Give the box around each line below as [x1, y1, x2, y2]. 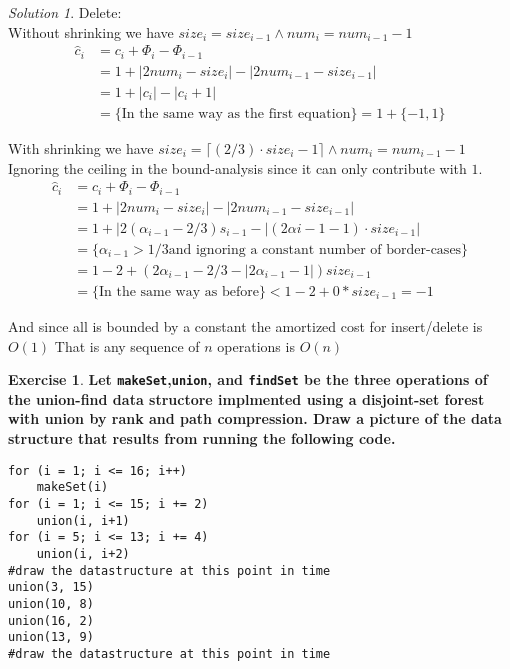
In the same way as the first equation [121, 106, 351, 121]
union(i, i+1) [36, 513, 130, 528]
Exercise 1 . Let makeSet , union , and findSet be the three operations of [8, 369, 488, 390]
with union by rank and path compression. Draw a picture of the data [8, 408, 502, 429]
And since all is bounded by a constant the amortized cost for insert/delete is [8, 316, 483, 337]
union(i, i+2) [36, 546, 130, 561]
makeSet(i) [36, 480, 109, 495]
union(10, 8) [8, 596, 94, 611]
